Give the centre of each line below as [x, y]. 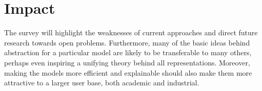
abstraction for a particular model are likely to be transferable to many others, [128, 52]
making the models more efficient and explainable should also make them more [128, 72]
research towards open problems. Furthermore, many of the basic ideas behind [127, 42]
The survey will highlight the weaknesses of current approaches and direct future [131, 32]
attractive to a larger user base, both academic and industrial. [102, 83]
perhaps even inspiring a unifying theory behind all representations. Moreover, [127, 62]
